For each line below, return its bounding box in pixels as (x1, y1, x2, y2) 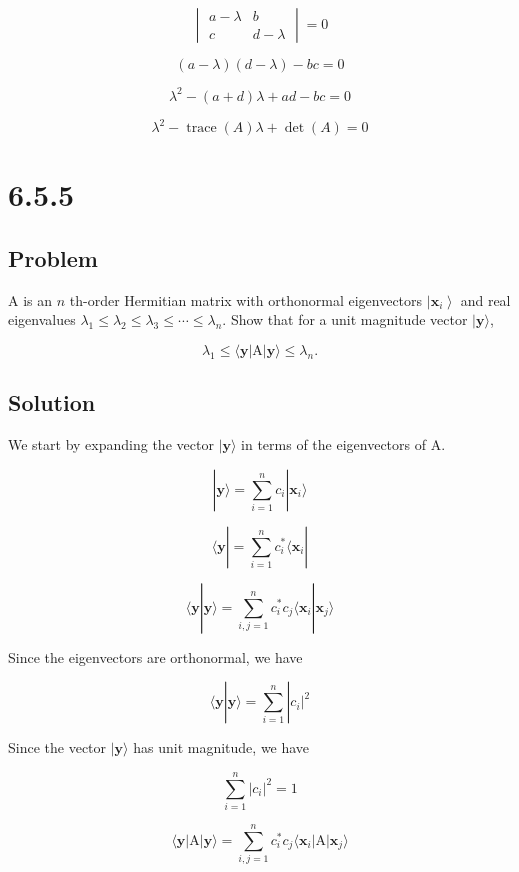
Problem (8, 242, 98, 273)
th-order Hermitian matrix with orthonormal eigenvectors (69, 289, 423, 310)
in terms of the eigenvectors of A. (241, 433, 446, 454)
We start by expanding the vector (8, 433, 214, 454)
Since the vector (8, 737, 107, 758)
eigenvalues (8, 309, 76, 330)
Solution (8, 387, 96, 418)
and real (460, 289, 511, 310)
